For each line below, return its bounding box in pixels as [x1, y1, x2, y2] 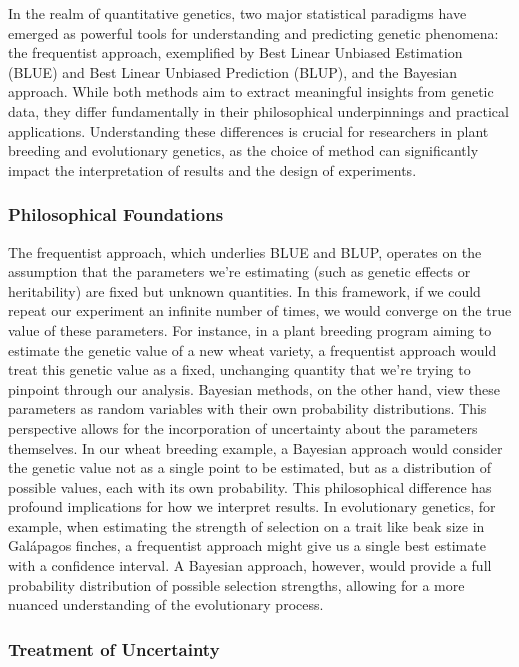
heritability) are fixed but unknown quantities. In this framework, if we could [8, 280, 481, 301]
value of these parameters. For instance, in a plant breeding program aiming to [8, 319, 492, 340]
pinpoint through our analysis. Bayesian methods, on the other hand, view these [8, 378, 500, 399]
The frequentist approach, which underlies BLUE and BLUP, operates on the [8, 241, 482, 262]
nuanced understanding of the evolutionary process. [8, 594, 324, 615]
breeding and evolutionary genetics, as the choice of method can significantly [8, 140, 479, 161]
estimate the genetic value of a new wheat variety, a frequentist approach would [8, 339, 497, 360]
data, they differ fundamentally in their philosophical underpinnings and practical [8, 100, 509, 121]
